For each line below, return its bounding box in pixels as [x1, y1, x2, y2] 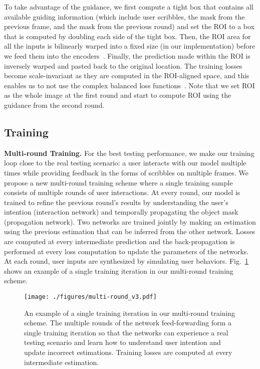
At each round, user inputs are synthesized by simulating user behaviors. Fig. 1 [4, 256, 248, 266]
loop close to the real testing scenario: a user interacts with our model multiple [4, 157, 246, 168]
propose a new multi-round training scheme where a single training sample [4, 177, 233, 188]
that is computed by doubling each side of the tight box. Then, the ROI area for [4, 31, 251, 41]
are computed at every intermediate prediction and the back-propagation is [4, 236, 235, 247]
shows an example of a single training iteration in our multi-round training [4, 265, 233, 276]
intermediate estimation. [24, 356, 99, 367]
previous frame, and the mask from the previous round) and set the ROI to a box [4, 21, 255, 32]
